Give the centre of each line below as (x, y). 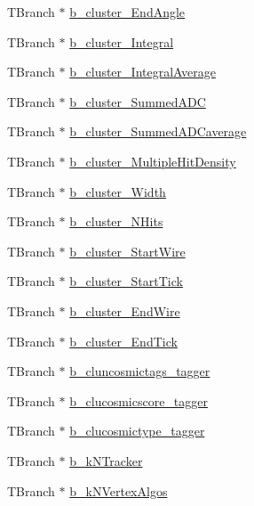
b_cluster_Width (118, 191)
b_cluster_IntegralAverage (143, 72)
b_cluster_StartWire (127, 251)
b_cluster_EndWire (125, 310)
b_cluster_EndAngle (127, 12)
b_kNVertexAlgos (119, 490)
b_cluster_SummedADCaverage (158, 131)
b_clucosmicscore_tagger (139, 400)
